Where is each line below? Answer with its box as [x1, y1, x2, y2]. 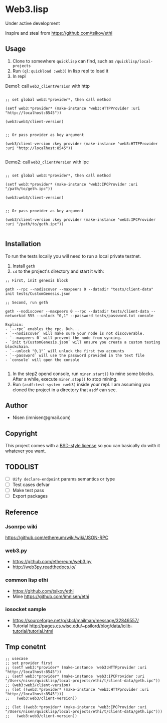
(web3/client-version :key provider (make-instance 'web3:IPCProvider [5, 217, 156, 222]
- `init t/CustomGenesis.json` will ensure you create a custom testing [5, 339, 160, 345]
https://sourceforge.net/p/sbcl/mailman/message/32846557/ [12, 617, 139, 623]
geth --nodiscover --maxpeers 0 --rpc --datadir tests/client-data [5, 309, 149, 314]
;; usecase [5, 656, 28, 661]
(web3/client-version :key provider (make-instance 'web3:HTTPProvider [5, 141, 158, 146]
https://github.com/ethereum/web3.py [12, 559, 92, 565]
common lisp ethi [5, 576, 49, 583]
